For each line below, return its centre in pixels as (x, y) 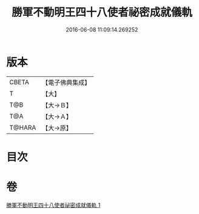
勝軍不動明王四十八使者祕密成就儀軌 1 (53, 205)
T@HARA (23, 127)
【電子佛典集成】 (66, 82)
